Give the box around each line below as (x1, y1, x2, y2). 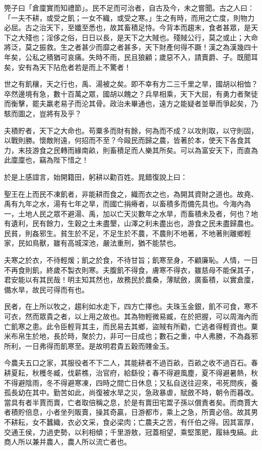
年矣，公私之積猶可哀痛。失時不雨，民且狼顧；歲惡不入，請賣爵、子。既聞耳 (4, 51, 258, 62)
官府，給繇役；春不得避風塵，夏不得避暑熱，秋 (102, 367, 258, 378)
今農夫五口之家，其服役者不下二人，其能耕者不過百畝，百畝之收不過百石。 (4, 357, 251, 368)
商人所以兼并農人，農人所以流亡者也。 (4, 436, 131, 447)
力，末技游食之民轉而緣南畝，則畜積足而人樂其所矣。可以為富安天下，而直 (4, 144, 251, 155)
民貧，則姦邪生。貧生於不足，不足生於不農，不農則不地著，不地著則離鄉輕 (4, 228, 251, 238)
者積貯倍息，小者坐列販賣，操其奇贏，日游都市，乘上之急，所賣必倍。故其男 (4, 407, 258, 417)
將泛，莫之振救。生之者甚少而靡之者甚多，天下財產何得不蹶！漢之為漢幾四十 (4, 42, 258, 52)
